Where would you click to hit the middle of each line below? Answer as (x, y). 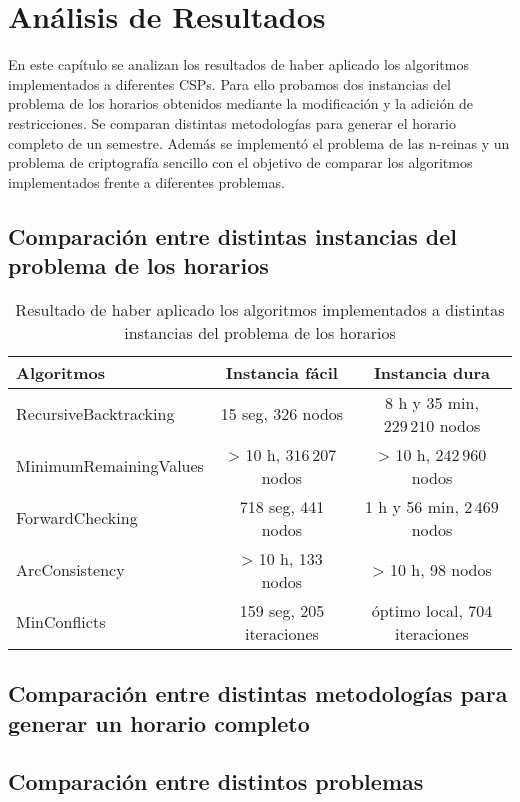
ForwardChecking (77, 518)
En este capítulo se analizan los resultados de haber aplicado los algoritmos (238, 64)
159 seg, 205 (282, 610)
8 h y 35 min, (432, 402)
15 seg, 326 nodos (282, 414)
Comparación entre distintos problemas (216, 781)
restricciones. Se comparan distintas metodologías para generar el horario (232, 122)
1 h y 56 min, (412, 506)
